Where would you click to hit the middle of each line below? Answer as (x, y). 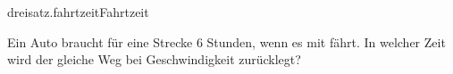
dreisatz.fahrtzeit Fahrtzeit (78, 12)
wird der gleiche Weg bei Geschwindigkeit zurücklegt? (154, 59)
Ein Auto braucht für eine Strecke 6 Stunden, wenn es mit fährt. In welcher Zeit (226, 41)
